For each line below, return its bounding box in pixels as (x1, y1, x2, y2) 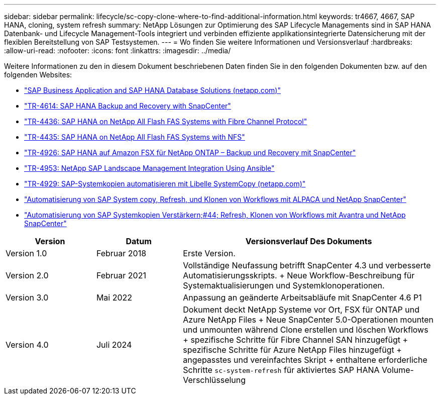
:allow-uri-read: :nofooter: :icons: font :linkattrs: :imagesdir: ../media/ (4, 46, 231, 55)
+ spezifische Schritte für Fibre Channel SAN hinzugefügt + (183, 335, 408, 345)
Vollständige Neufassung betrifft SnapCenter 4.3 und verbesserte (183, 260, 431, 270)
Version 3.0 (6, 292, 49, 303)
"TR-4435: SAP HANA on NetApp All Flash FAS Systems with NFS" (24, 133, 245, 141)
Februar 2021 (96, 270, 146, 280)
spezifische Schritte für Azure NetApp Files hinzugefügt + (183, 345, 402, 355)
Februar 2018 (96, 248, 147, 258)
